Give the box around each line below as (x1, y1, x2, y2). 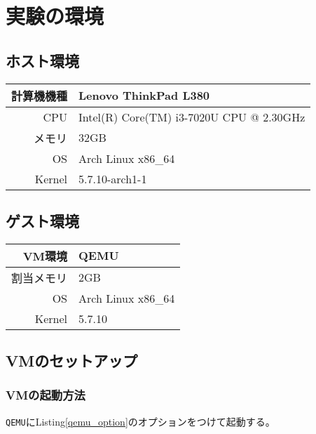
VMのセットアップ (6, 350, 138, 371)
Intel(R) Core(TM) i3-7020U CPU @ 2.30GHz (78, 108, 305, 125)
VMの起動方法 (6, 386, 85, 404)
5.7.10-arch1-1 (78, 170, 147, 187)
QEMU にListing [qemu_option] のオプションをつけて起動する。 (6, 414, 275, 428)
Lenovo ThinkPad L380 (78, 87, 210, 104)
